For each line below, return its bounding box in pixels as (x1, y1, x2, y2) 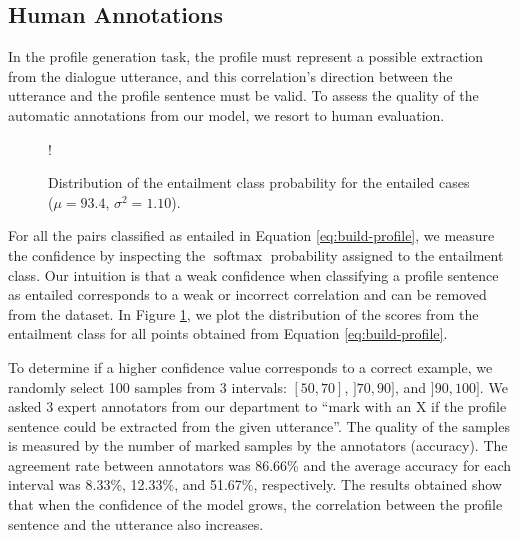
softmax (213, 249, 263, 264)
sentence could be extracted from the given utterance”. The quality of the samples (8, 415, 510, 436)
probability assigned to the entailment (270, 244, 504, 265)
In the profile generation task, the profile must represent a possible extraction (8, 46, 484, 67)
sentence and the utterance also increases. (8, 513, 264, 534)
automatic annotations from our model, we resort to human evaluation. (8, 104, 445, 125)
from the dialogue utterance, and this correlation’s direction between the (8, 65, 453, 86)
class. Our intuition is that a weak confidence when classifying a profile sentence (8, 264, 499, 285)
